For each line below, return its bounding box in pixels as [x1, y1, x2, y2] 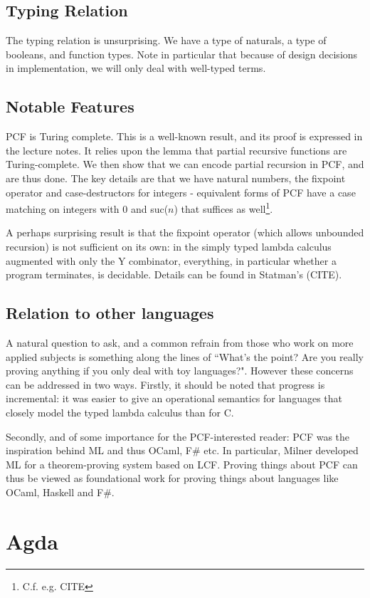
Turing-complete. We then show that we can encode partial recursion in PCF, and [6, 157, 364, 172]
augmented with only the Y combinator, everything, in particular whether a [6, 253, 337, 268]
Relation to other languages [6, 302, 214, 324]
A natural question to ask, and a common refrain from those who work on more [6, 335, 354, 350]
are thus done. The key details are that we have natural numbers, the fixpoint [6, 170, 346, 185]
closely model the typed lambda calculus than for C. [6, 404, 234, 419]
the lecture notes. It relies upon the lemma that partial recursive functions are [6, 142, 347, 157]
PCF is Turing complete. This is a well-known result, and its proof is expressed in [6, 129, 363, 144]
